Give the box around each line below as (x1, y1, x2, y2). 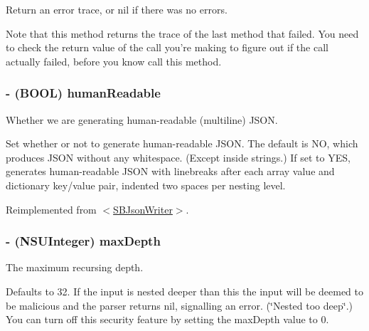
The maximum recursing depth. (6, 260, 144, 275)
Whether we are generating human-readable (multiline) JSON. (6, 112, 278, 127)
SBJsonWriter (113, 201, 173, 216)
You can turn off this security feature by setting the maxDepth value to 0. (6, 312, 329, 327)
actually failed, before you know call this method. (6, 53, 222, 68)
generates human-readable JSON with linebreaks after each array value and (6, 164, 335, 179)
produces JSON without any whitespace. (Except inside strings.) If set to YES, (6, 149, 351, 164)
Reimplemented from (6, 201, 97, 216)
